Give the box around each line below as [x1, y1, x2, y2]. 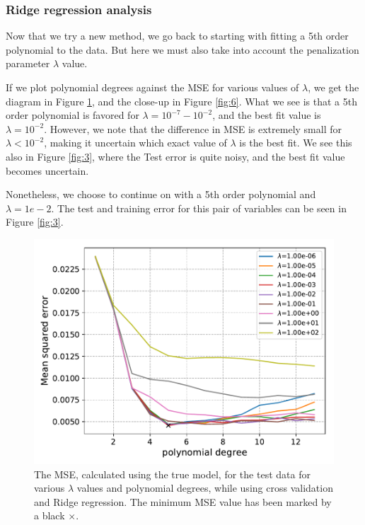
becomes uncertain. [6, 163, 89, 178]
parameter [6, 56, 50, 71]
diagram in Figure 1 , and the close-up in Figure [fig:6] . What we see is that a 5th [6, 93, 357, 108]
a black [34, 508, 65, 523]
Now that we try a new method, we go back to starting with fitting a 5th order [6, 28, 349, 43]
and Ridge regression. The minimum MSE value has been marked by [34, 494, 332, 509]
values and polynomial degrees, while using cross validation [76, 480, 333, 495]
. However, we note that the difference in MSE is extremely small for [44, 121, 342, 136]
